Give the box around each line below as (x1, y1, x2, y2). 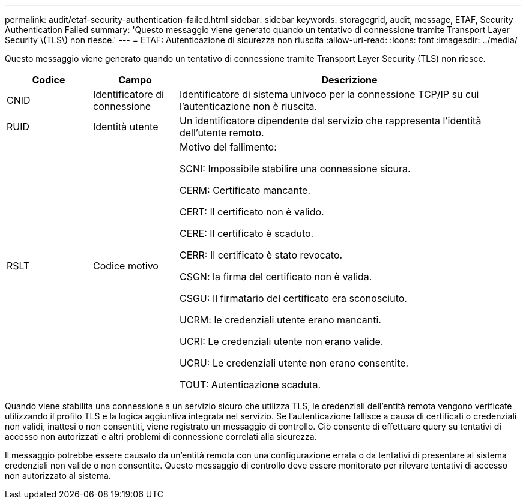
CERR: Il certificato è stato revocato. (179, 249, 343, 261)
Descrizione (321, 74, 378, 86)
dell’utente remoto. (179, 127, 264, 139)
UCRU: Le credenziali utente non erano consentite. (179, 357, 409, 369)
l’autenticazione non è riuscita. (179, 100, 318, 112)
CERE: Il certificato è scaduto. (179, 227, 314, 239)
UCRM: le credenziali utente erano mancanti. (179, 314, 381, 326)
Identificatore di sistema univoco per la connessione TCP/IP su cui (179, 88, 479, 100)
